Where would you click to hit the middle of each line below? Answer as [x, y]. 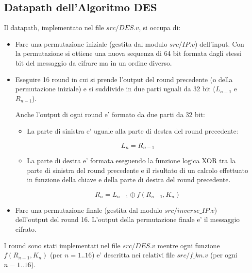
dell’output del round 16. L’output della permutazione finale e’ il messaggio [127, 219]
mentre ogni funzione [189, 245]
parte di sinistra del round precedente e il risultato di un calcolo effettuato [138, 170]
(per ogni [224, 255]
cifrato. [26, 229]
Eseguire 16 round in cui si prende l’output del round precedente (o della [124, 79]
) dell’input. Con [219, 43]
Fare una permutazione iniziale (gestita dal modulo [91, 43]
